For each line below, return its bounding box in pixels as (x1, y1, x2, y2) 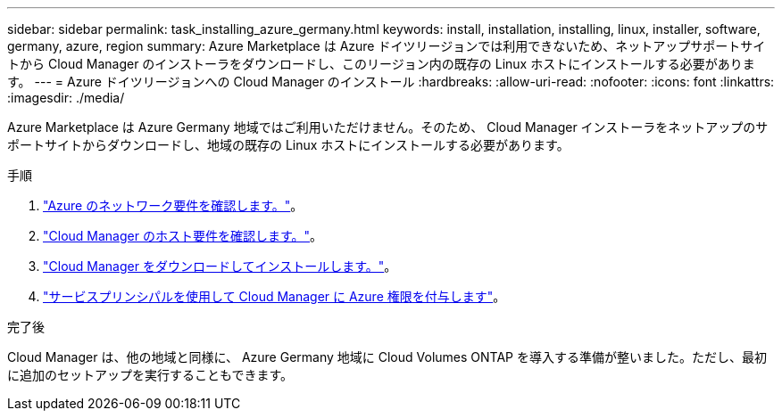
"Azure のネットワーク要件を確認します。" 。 (43, 198, 304, 213)
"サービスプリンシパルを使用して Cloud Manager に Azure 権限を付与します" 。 (43, 289, 506, 304)
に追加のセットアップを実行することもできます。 (7, 367, 294, 382)
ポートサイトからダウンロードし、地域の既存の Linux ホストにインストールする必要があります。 (7, 137, 570, 152)
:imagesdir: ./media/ (7, 90, 125, 105)
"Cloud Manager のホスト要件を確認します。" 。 (43, 228, 323, 243)
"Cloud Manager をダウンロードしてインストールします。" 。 (43, 258, 397, 274)
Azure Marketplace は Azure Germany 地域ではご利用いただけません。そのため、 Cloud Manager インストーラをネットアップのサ (7, 119, 769, 135)
